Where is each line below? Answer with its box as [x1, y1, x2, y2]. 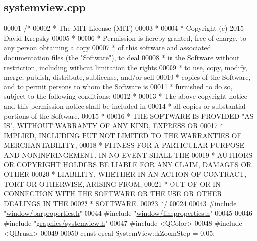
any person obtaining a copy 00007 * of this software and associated [4, 42, 211, 53]
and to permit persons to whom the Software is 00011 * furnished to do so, [4, 81, 233, 91]
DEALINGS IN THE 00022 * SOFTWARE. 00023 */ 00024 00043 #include [4, 198, 237, 208]
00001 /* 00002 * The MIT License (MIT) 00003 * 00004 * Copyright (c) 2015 [4, 23, 244, 33]
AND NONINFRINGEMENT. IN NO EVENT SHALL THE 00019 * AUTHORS [4, 149, 253, 160]
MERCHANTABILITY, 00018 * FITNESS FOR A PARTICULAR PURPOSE [4, 140, 245, 150]
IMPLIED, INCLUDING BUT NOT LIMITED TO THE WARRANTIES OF [4, 130, 242, 140]
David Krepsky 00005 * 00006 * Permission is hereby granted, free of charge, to [4, 32, 247, 43]
